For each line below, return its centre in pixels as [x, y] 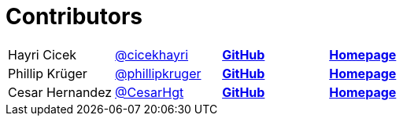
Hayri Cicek [42, 54]
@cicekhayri [152, 54]
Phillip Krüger [48, 73]
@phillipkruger [158, 73]
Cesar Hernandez [60, 92]
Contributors [74, 16]
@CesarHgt [150, 92]
